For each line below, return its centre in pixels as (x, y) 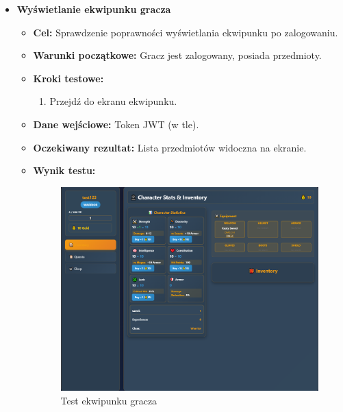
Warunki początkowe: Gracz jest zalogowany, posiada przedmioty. (177, 55)
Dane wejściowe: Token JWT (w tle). (116, 124)
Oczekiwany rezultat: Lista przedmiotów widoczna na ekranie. (170, 147)
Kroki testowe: (68, 78)
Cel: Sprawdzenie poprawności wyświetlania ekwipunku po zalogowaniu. (186, 32)
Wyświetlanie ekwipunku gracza (94, 9)
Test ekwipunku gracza (109, 400)
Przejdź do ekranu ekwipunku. (113, 101)
